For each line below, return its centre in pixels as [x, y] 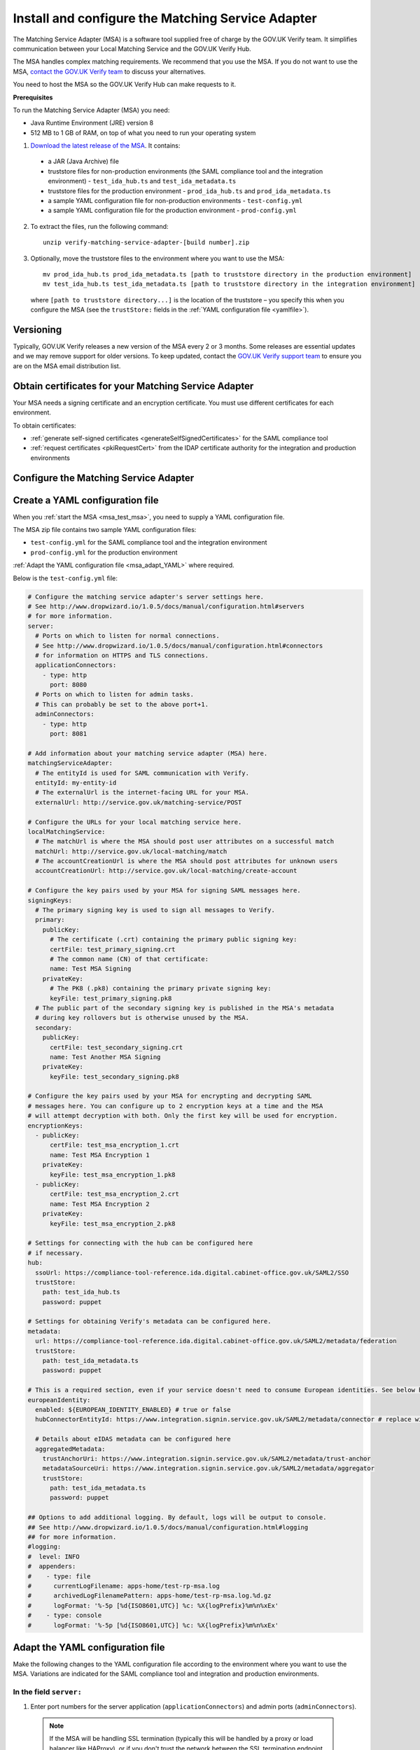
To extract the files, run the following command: [99, 226]
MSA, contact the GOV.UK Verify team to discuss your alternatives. [109, 71]
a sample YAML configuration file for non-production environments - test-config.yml [175, 201]
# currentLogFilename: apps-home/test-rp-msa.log [124, 1586]
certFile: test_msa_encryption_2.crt [115, 1194]
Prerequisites [33, 97]
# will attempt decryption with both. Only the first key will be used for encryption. [183, 1116]
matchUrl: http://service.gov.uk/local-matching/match [131, 851]
